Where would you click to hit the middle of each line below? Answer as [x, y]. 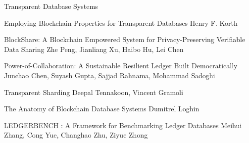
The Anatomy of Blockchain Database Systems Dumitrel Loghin [102, 109]
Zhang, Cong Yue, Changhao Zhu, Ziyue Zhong [76, 135]
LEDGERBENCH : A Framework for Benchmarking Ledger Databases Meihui [123, 125]
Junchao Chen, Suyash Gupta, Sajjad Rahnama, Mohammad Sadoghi [110, 75]
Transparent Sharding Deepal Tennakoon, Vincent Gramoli [94, 92]
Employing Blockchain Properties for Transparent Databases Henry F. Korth [121, 23]
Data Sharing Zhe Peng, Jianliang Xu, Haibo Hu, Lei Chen [94, 49]
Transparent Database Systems [51, 6]
